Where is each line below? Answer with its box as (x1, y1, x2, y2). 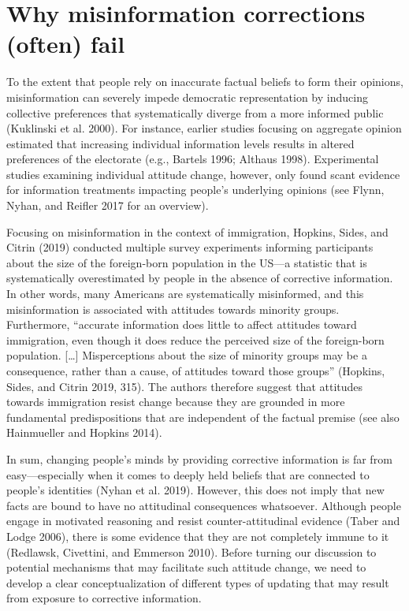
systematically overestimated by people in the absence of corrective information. (6, 270, 393, 286)
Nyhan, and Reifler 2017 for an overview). (6, 197, 209, 214)
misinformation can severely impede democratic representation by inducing (6, 88, 368, 105)
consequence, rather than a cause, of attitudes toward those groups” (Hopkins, (6, 363, 385, 378)
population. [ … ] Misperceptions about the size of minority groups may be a (6, 347, 367, 363)
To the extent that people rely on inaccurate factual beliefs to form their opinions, (6, 73, 403, 90)
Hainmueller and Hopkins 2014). (6, 424, 162, 441)
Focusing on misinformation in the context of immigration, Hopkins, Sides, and (6, 223, 389, 240)
